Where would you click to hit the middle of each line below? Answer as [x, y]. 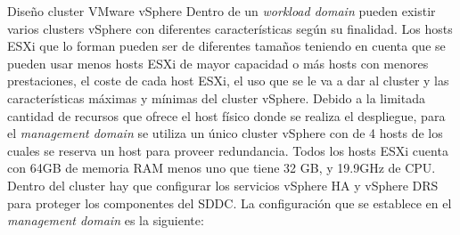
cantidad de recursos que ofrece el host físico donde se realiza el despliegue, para [226, 115]
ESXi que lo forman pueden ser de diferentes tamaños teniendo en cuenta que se [226, 46]
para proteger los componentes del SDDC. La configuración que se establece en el [230, 203]
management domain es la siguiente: [106, 220]
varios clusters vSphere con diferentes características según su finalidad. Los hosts [230, 28]
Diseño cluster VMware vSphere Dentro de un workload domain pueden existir [222, 11]
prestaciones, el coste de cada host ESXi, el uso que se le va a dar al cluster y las [228, 81]
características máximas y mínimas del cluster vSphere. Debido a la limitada [216, 97]
